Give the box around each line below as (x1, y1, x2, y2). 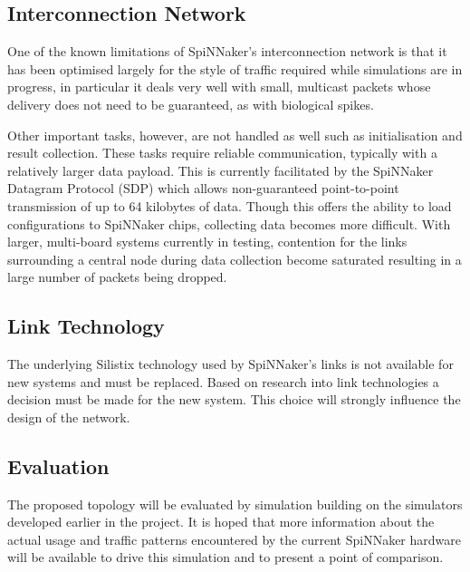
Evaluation (7, 451, 110, 480)
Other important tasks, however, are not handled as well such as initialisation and (7, 125, 463, 144)
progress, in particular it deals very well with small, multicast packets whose (7, 77, 431, 96)
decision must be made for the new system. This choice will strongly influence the (7, 390, 461, 409)
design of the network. (7, 407, 130, 426)
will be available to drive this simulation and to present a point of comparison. (7, 548, 444, 567)
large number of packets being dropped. (7, 267, 227, 286)
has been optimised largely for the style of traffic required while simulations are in (7, 59, 463, 78)
